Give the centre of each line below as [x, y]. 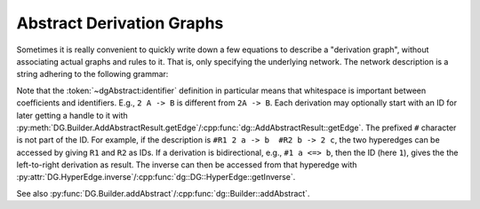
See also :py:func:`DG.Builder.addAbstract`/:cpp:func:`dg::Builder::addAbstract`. [163, 193]
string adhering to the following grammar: [92, 74]
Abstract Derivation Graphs [120, 23]
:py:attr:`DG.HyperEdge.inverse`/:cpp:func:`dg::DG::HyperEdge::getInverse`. [156, 177]
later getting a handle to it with [72, 115]
